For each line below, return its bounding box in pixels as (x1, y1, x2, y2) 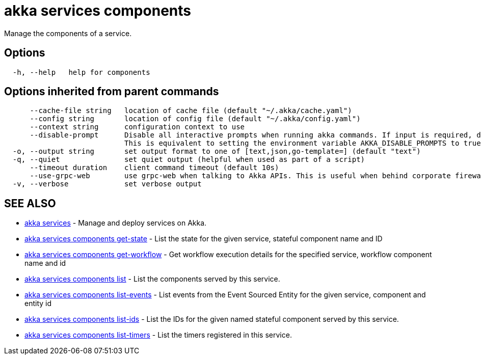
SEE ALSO (4, 197, 56, 210)
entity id (24, 299, 52, 308)
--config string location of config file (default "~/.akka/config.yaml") (30, 115, 361, 123)
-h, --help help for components (12, 68, 150, 76)
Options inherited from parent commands (4, 85, 219, 98)
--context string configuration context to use (30, 123, 245, 131)
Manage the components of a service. (4, 29, 132, 38)
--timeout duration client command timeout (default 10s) (30, 163, 279, 172)
